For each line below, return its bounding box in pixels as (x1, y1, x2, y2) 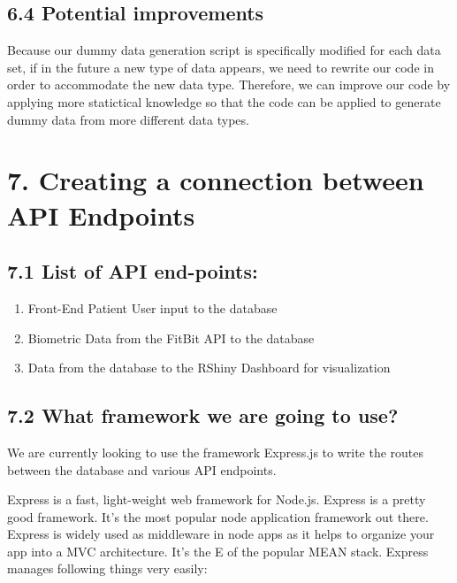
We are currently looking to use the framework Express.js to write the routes (7, 442, 424, 461)
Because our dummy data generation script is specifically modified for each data (7, 41, 441, 59)
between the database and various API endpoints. (7, 460, 277, 479)
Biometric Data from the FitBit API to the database (27, 328, 315, 347)
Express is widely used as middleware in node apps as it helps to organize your (7, 525, 435, 543)
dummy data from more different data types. (7, 110, 249, 128)
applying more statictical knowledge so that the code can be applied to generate (7, 92, 441, 111)
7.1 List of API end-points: (7, 257, 258, 285)
